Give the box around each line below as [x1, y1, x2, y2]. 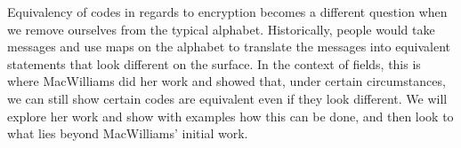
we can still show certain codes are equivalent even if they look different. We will [7, 89, 448, 107]
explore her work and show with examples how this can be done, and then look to [7, 106, 454, 125]
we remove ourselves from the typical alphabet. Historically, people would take [7, 19, 435, 38]
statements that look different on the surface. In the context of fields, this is [7, 54, 421, 73]
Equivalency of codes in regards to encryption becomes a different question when [7, 3, 448, 20]
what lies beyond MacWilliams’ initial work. [7, 124, 248, 143]
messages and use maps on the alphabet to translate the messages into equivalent [7, 37, 451, 56]
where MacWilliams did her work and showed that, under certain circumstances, [7, 72, 446, 90]
